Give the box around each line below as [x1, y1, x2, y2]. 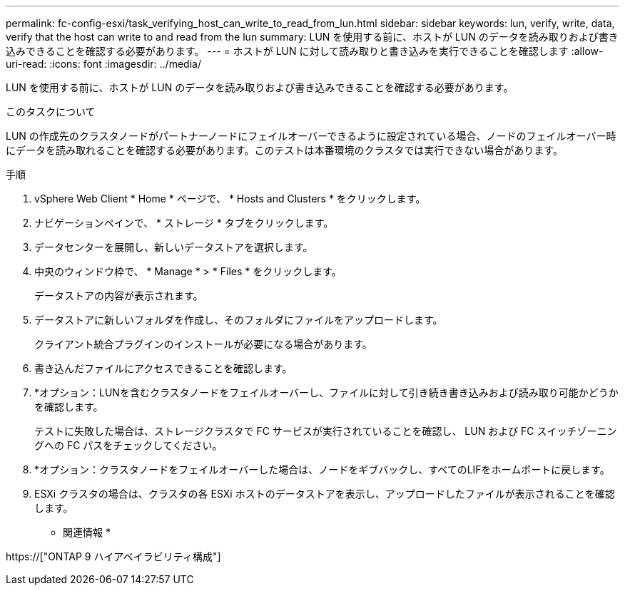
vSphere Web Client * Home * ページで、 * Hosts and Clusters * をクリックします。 [34, 192, 426, 205]
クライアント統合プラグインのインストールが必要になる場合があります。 [34, 338, 372, 350]
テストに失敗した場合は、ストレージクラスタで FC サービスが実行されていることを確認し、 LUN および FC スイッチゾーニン [34, 425, 617, 437]
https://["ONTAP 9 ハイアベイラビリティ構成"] [6, 550, 221, 562]
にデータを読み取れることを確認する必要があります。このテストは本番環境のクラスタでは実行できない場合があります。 [6, 144, 563, 156]
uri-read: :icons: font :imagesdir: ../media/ [6, 58, 201, 70]
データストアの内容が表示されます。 [34, 289, 203, 302]
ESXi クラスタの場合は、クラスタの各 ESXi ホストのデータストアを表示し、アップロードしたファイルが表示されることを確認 [34, 488, 615, 500]
